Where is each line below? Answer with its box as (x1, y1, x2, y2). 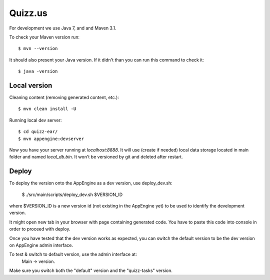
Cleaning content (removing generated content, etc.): (9, 94, 119, 100)
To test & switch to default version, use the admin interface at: (9, 251, 137, 257)
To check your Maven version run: (9, 34, 80, 40)
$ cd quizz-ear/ (18, 129, 58, 134)
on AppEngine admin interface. (9, 242, 73, 248)
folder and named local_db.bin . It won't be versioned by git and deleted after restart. (9, 154, 183, 160)
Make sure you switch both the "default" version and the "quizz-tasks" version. (9, 267, 172, 273)
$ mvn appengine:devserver (18, 135, 84, 141)
